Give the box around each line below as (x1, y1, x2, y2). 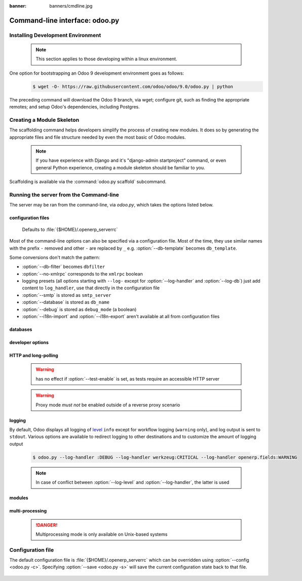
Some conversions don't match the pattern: (9, 254, 100, 260)
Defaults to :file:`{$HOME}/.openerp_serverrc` (22, 226, 118, 232)
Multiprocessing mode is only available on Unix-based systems (35, 531, 168, 537)
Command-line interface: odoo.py (9, 16, 120, 25)
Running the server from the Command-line (9, 191, 119, 198)
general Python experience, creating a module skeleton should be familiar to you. (35, 164, 205, 170)
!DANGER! (35, 522, 58, 528)
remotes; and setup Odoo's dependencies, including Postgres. (9, 104, 140, 110)
